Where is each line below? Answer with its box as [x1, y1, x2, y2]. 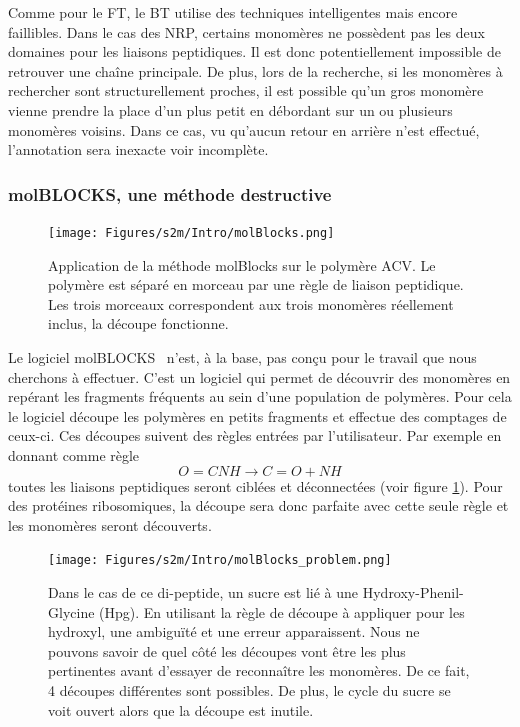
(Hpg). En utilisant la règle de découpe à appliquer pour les [99, 601, 465, 622]
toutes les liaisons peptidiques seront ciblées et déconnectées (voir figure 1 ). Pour [8, 475, 503, 496]
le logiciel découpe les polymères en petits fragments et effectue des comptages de [8, 405, 507, 426]
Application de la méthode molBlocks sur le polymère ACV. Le [48, 254, 436, 275]
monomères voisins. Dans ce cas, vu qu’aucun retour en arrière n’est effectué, [8, 119, 480, 140]
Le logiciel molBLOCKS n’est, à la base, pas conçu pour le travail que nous [8, 347, 477, 367]
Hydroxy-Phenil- [362, 582, 464, 602]
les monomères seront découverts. [8, 514, 212, 535]
